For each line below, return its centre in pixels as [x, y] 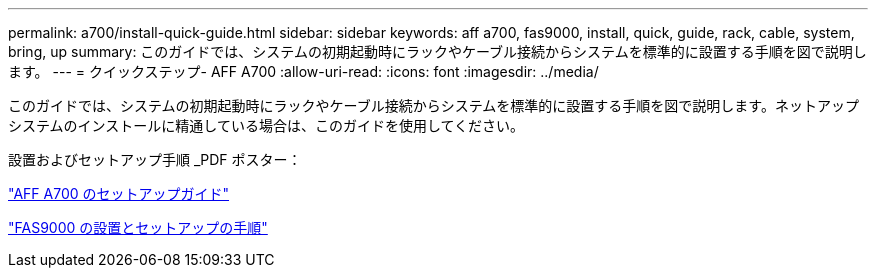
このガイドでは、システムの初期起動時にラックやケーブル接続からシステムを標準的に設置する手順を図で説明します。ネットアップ [433, 105]
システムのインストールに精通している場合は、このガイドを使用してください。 [266, 125]
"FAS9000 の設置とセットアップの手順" [138, 227]
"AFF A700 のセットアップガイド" [119, 193]
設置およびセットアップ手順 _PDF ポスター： [155, 159]
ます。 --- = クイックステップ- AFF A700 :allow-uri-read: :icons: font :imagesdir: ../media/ [303, 71]
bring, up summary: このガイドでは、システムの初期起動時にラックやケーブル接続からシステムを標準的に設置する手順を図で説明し [437, 51]
